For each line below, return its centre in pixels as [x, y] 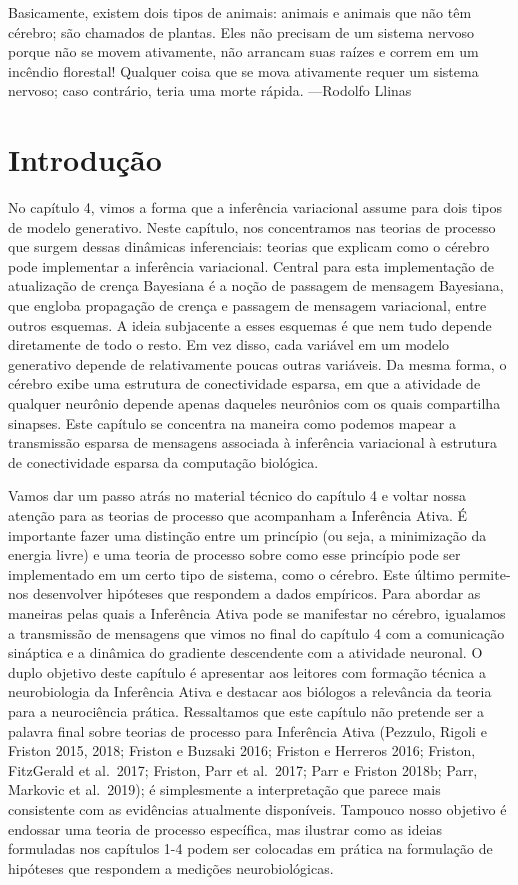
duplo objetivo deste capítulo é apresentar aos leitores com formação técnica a [247, 671]
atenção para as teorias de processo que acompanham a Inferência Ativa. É [238, 515]
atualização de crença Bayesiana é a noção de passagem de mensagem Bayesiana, [256, 285]
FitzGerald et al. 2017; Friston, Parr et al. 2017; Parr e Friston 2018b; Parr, [243, 769]
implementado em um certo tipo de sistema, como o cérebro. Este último [231, 573]
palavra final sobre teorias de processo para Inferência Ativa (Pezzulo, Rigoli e [247, 730]
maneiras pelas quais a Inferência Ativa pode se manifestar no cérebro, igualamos [257, 612]
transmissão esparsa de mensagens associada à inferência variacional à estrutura [253, 442]
